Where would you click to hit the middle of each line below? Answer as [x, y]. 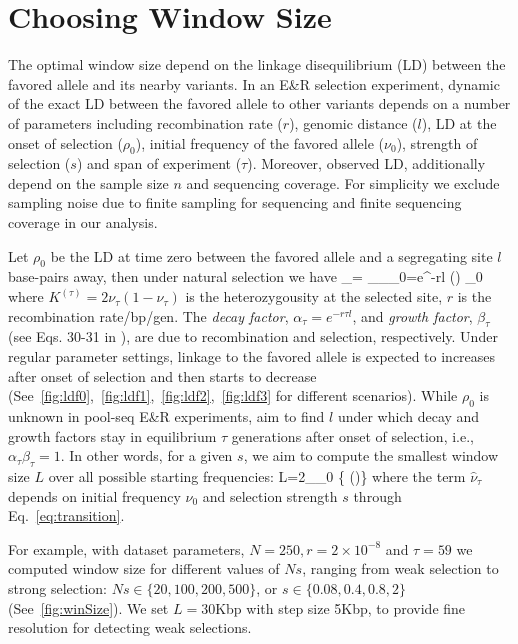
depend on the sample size [88, 182]
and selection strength [270, 495]
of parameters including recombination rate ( [145, 122]
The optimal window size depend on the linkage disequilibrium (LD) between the [257, 64]
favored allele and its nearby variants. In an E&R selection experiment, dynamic [254, 83]
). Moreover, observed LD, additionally [366, 163]
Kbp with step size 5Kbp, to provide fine [340, 607]
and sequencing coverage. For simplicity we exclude [343, 182]
